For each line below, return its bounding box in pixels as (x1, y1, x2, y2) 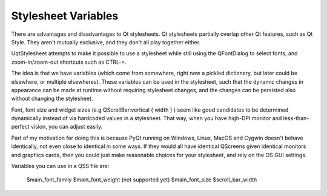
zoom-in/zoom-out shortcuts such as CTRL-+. (11, 58, 127, 66)
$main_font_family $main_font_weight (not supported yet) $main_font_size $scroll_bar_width (26, 176, 257, 183)
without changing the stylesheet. (11, 95, 93, 103)
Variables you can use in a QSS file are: (11, 163, 110, 170)
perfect (11, 123, 30, 130)
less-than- (283, 115, 309, 122)
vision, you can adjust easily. (30, 123, 103, 130)
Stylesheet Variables (11, 9, 119, 22)
